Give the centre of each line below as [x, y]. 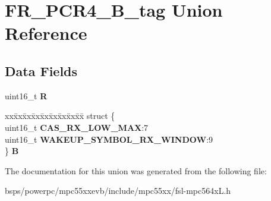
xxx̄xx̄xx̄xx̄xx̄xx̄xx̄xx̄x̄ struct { [60, 116]
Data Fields [41, 70]
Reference [46, 33]
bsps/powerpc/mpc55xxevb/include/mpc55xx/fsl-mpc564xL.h [118, 191]
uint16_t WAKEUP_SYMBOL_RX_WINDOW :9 [109, 139]
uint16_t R [26, 95]
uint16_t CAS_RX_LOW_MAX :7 [77, 127]
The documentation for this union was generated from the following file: [136, 170]
